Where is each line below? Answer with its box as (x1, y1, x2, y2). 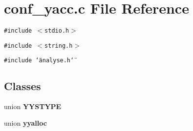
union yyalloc (4, 117, 47, 128)
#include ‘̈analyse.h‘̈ (4, 57, 74, 64)
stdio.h (44, 27, 69, 35)
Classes (4, 78, 41, 94)
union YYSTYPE (4, 101, 62, 112)
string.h (44, 42, 73, 49)
